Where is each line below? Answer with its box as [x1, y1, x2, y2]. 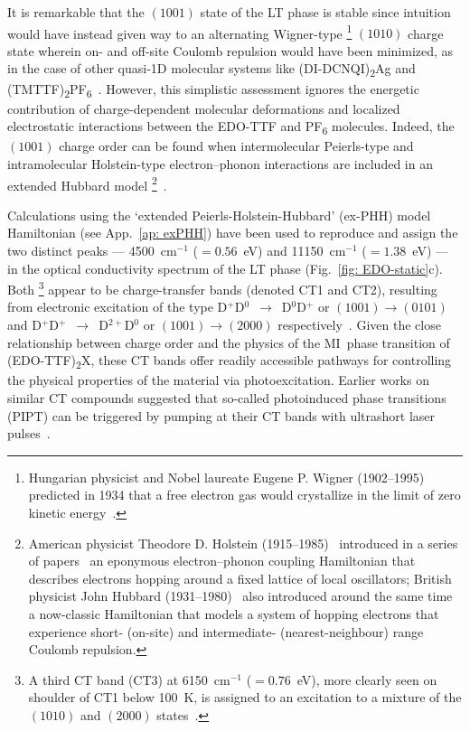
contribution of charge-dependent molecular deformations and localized [7, 98, 400, 117]
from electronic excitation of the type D [7, 297, 228, 316]
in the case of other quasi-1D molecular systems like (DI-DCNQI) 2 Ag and [7, 59, 416, 80]
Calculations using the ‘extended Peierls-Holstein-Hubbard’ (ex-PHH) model [7, 205, 431, 224]
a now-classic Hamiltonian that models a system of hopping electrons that [28, 604, 439, 623]
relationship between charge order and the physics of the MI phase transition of [7, 333, 450, 351]
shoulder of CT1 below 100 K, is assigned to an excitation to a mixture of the [28, 688, 462, 707]
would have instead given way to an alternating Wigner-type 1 [7, 21, 352, 42]
